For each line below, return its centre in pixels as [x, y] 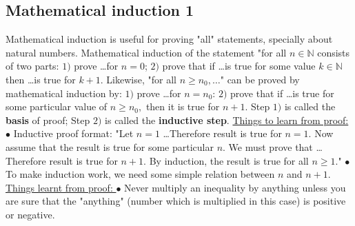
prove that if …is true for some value [239, 66]
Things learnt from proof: [59, 187]
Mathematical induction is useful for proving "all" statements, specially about [169, 39]
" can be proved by [260, 79]
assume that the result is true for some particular [110, 146]
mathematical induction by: [64, 93]
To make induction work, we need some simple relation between [140, 174]
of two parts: [32, 66]
